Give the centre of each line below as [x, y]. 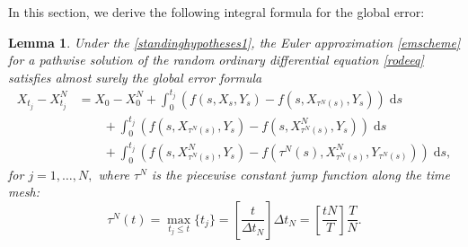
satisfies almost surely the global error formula [135, 77]
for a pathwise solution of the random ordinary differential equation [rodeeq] [216, 60]
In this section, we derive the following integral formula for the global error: [216, 12]
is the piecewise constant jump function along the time [300, 174]
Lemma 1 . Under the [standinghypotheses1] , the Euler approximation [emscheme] [234, 42]
